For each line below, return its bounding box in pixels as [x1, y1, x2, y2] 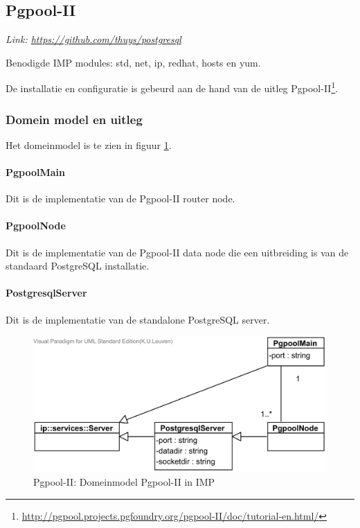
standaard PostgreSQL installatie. [6, 258, 150, 273]
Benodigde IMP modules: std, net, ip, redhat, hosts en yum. [6, 55, 261, 69]
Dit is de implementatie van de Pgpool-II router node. [6, 191, 235, 206]
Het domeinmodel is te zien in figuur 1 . [6, 137, 172, 152]
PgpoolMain [6, 165, 65, 179]
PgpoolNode [6, 218, 66, 233]
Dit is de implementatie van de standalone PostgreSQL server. [6, 312, 270, 326]
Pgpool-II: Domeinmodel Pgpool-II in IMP [33, 475, 215, 489]
